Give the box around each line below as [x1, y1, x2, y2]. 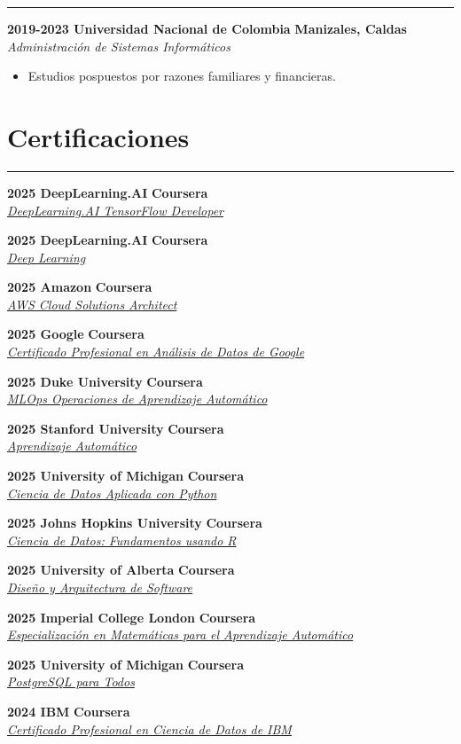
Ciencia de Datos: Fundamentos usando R [7, 530, 237, 549]
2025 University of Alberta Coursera [7, 560, 235, 579]
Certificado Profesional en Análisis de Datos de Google [7, 342, 305, 361]
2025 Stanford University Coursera [7, 419, 224, 437]
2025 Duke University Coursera [7, 372, 203, 390]
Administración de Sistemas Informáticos [7, 36, 230, 55]
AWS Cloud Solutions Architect [7, 294, 177, 313]
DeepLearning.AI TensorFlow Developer [7, 200, 223, 219]
